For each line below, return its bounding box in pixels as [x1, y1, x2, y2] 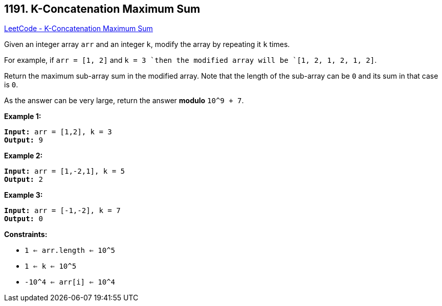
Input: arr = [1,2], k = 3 [4, 128, 112, 136]
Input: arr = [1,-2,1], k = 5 [4, 167, 125, 176]
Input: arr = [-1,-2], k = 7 [4, 206, 121, 215]
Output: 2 [4, 175, 43, 184]
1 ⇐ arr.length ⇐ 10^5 [25, 246, 116, 255]
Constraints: [4, 230, 48, 239]
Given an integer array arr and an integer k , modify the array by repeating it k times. [4, 40, 290, 49]
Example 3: [4, 191, 43, 200]
